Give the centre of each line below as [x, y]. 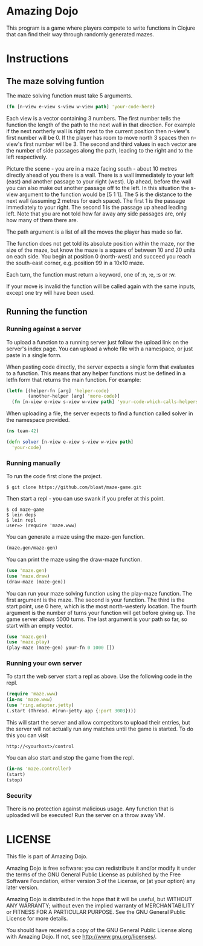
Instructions [37, 59]
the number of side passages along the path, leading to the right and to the [100, 150]
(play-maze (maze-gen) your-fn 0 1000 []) [60, 648]
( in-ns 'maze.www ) [29, 700]
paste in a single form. [34, 355]
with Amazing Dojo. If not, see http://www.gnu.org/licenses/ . [82, 936]
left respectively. [27, 157]
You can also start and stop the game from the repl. [70, 757]
